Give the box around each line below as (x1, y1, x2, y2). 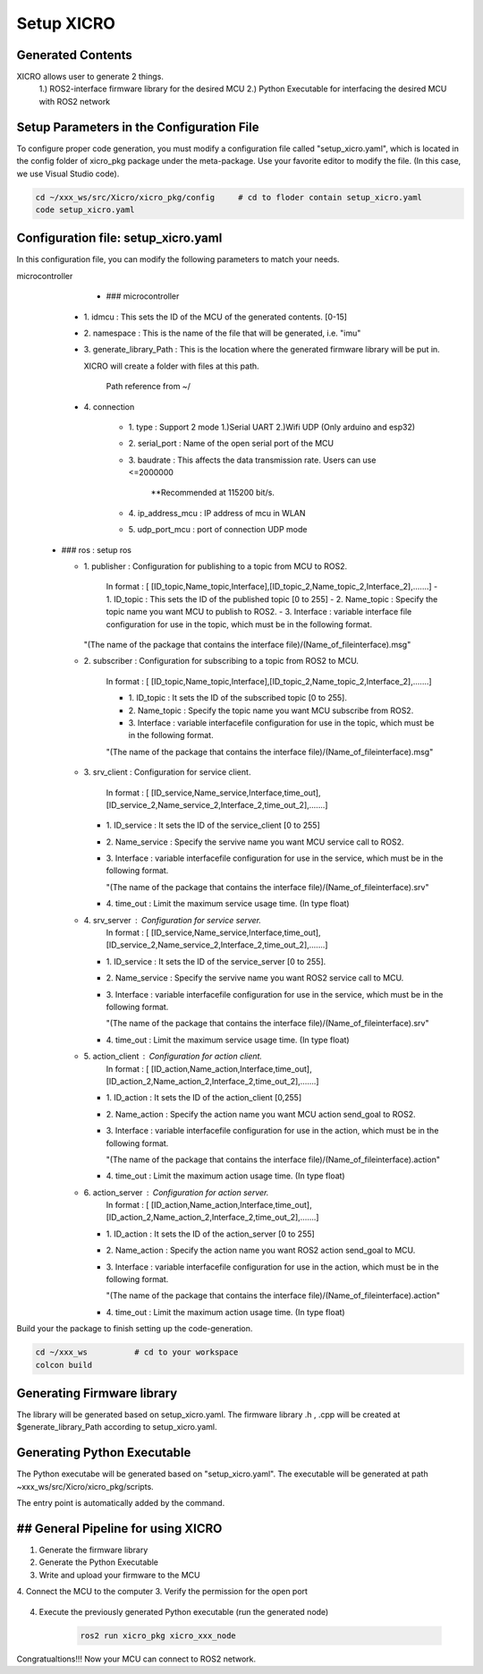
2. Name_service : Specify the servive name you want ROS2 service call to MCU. (106, 973, 404, 983)
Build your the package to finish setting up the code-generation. (16, 1323, 253, 1334)
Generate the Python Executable (38, 1557, 158, 1568)
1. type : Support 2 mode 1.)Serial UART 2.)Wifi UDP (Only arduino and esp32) (128, 421, 416, 432)
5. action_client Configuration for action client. (83, 1051, 263, 1062)
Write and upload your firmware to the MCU (38, 1569, 200, 1580)
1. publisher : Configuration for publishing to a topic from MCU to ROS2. (83, 561, 348, 572)
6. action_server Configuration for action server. (83, 1186, 269, 1198)
